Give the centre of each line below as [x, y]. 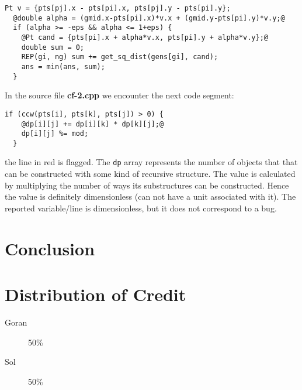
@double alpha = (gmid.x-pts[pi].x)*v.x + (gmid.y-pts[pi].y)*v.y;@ [149, 18]
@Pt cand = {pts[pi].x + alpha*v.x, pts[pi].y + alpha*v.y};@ [145, 37]
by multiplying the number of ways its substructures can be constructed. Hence [147, 185]
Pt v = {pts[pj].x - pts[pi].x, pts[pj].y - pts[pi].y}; [118, 8]
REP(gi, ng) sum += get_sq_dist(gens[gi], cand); [120, 57]
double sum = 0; [53, 47]
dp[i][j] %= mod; [55, 134]
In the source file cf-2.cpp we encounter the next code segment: [119, 95]
